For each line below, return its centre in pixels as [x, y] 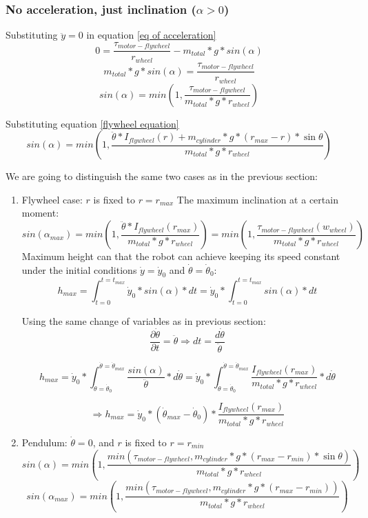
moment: [40, 213]
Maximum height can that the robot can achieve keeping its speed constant [181, 256]
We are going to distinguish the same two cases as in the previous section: [162, 176]
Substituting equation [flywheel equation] [92, 123]
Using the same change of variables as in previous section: [144, 320]
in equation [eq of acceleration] [151, 35]
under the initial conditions [79, 269]
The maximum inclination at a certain [257, 199]
